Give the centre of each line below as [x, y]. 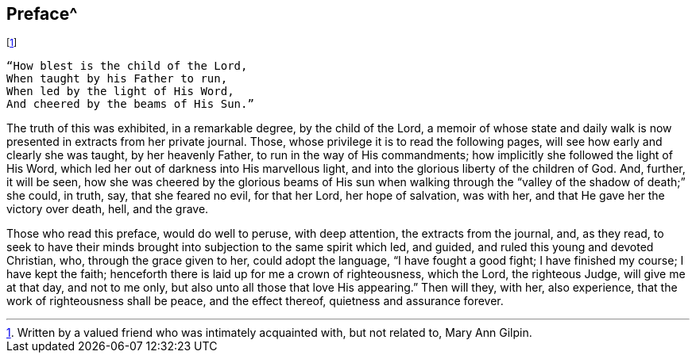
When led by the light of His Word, [120, 92]
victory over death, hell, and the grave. [108, 209]
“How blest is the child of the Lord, [127, 66]
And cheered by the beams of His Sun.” [130, 104]
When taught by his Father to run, [117, 79]
